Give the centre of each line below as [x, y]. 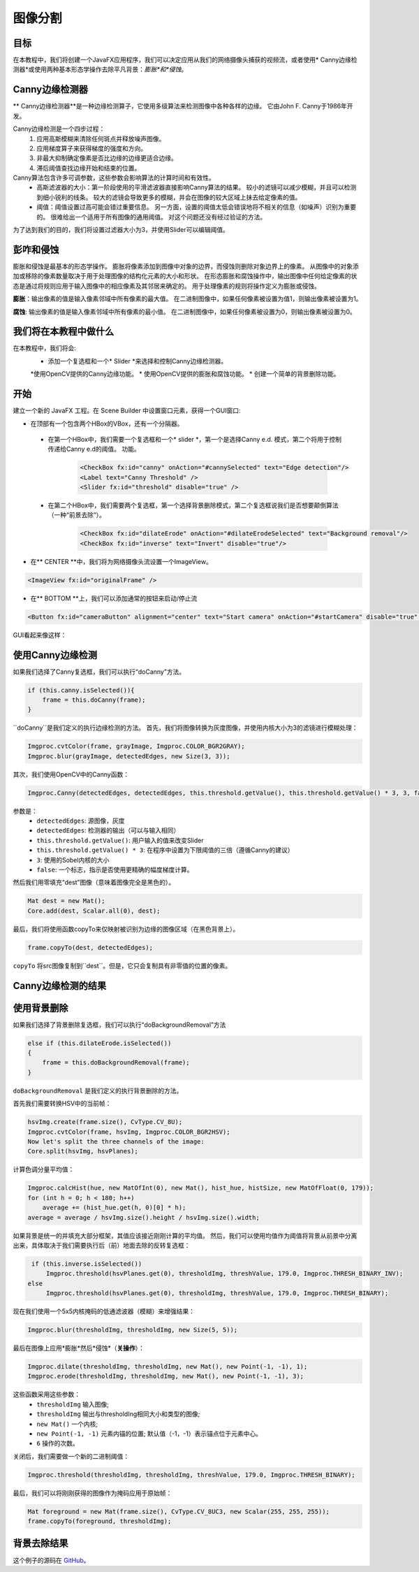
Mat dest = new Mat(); [66, 901]
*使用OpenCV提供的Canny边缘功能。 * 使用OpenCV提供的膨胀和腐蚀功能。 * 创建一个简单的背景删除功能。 [185, 374]
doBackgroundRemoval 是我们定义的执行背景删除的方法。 [98, 1090]
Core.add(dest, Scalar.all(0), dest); [94, 911]
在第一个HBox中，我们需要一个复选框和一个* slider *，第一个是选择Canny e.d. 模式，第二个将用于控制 [195, 439]
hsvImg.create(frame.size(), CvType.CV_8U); [105, 1122]
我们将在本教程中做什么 [64, 332]
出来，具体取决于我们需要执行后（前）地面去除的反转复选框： [102, 1245]
